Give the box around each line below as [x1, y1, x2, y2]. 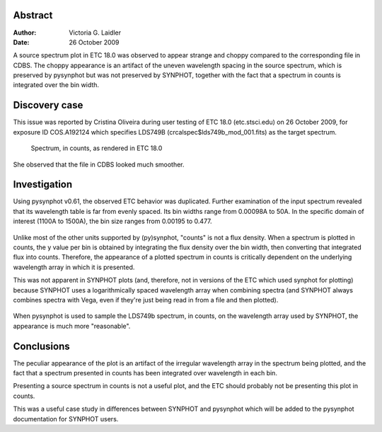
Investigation [13, 178, 73, 191]
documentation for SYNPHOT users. [13, 414, 119, 423]
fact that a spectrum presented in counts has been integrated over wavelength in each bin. [13, 369, 277, 377]
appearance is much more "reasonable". [13, 322, 131, 330]
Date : [13, 38, 30, 46]
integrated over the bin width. [13, 81, 99, 89]
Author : [13, 28, 37, 37]
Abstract [13, 9, 53, 21]
